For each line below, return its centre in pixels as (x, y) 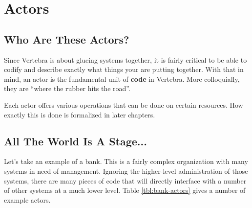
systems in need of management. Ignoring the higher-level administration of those (126, 171)
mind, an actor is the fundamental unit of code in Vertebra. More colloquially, (122, 79)
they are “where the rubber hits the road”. (67, 88)
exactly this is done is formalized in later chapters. (80, 114)
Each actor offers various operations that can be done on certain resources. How (124, 104)
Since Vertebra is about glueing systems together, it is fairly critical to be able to (126, 59)
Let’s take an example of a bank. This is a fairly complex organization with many (126, 161)
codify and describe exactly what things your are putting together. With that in (124, 69)
